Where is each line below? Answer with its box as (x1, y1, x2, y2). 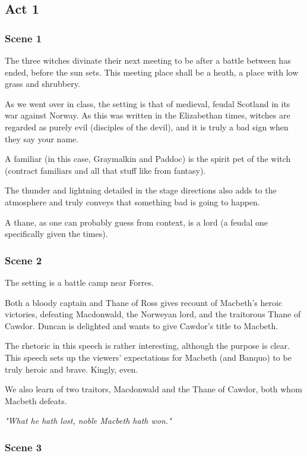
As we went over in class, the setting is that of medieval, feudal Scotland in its (5, 97, 290, 110)
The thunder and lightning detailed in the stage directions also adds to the (5, 184, 277, 196)
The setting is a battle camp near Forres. (5, 276, 154, 288)
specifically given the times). (5, 227, 108, 240)
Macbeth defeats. (5, 394, 67, 407)
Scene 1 (5, 30, 42, 45)
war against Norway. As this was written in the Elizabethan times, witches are (5, 109, 290, 121)
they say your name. (5, 132, 79, 145)
